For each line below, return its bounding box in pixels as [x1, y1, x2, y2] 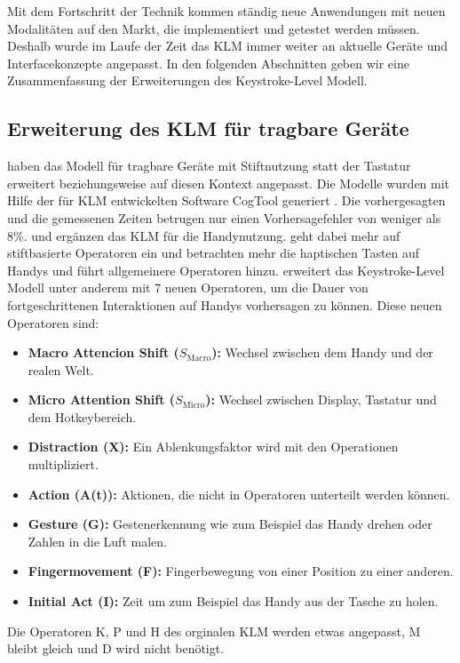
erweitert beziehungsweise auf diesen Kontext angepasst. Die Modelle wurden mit [7, 173, 450, 192]
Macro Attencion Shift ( [28, 343, 179, 362]
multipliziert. [28, 455, 99, 474]
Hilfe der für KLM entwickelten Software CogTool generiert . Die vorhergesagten [7, 191, 446, 210]
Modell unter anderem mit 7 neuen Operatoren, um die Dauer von [7, 278, 369, 297]
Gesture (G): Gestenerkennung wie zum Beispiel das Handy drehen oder [28, 515, 432, 533]
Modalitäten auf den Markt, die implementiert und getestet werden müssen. [7, 19, 420, 37]
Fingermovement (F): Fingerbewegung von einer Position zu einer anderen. [28, 562, 454, 580]
